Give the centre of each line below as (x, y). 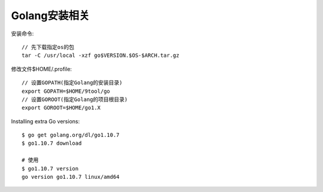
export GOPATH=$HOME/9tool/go (66, 91)
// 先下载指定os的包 (48, 47)
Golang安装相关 (50, 16)
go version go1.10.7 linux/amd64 (71, 177)
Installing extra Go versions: (45, 121)
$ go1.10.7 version (50, 168)
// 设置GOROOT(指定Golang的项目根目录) (75, 99)
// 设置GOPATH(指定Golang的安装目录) (72, 83)
